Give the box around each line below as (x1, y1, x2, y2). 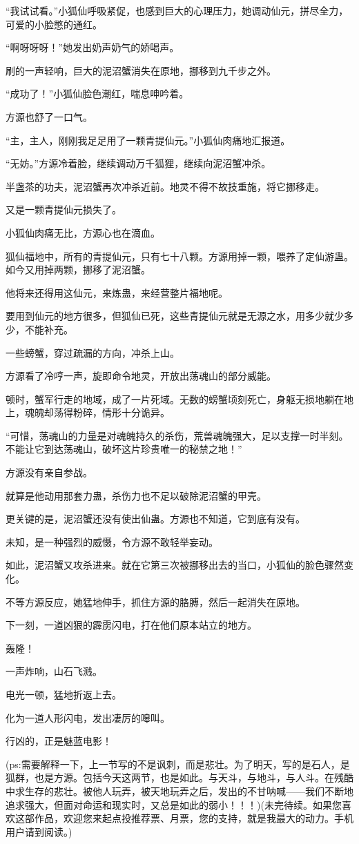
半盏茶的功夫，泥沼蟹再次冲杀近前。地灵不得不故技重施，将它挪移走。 (6, 179, 324, 193)
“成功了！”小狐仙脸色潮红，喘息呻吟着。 (6, 86, 189, 101)
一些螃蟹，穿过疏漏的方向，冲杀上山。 (6, 345, 179, 360)
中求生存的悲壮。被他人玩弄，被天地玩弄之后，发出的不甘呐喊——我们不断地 (6, 783, 353, 798)
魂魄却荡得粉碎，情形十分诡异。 (24, 405, 170, 420)
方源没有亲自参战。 (6, 465, 93, 480)
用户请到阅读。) (6, 824, 72, 838)
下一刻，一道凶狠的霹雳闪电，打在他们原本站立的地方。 (6, 618, 257, 632)
